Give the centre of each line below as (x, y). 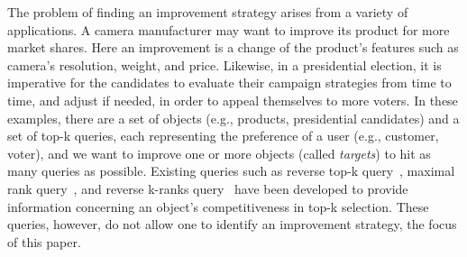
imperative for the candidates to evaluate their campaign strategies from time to (229, 83)
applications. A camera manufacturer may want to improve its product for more (229, 29)
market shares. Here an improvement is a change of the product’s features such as (233, 47)
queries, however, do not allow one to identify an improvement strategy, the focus (232, 224)
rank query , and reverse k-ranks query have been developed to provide (208, 188)
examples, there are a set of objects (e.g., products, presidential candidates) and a (233, 118)
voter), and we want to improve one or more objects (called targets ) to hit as (219, 153)
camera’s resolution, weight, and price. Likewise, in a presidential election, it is (224, 64)
